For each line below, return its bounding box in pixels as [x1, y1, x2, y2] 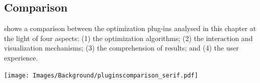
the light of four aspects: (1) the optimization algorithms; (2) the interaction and [4, 32, 253, 43]
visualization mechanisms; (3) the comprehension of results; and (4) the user [4, 42, 239, 53]
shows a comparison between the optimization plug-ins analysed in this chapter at [4, 23, 256, 33]
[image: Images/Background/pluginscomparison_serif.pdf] [4, 71, 198, 79]
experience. [4, 52, 38, 62]
